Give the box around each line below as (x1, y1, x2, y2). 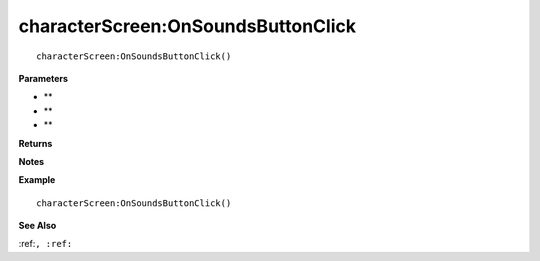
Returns (18, 137, 53, 149)
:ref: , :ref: (18, 238, 73, 250)
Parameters (18, 72, 69, 84)
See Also (18, 220, 57, 232)
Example (18, 174, 56, 186)
